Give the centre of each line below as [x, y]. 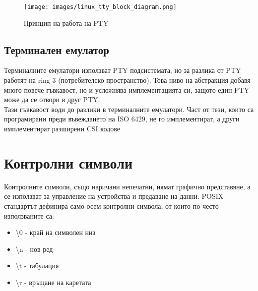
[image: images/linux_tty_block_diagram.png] [100, 7]
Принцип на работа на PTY [66, 23]
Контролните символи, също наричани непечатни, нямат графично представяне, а [127, 186]
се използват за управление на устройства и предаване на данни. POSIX [114, 196]
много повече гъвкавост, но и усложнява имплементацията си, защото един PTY [127, 89]
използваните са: [29, 215]
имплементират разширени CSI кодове [62, 129]
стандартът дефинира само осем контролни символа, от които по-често [111, 205]
